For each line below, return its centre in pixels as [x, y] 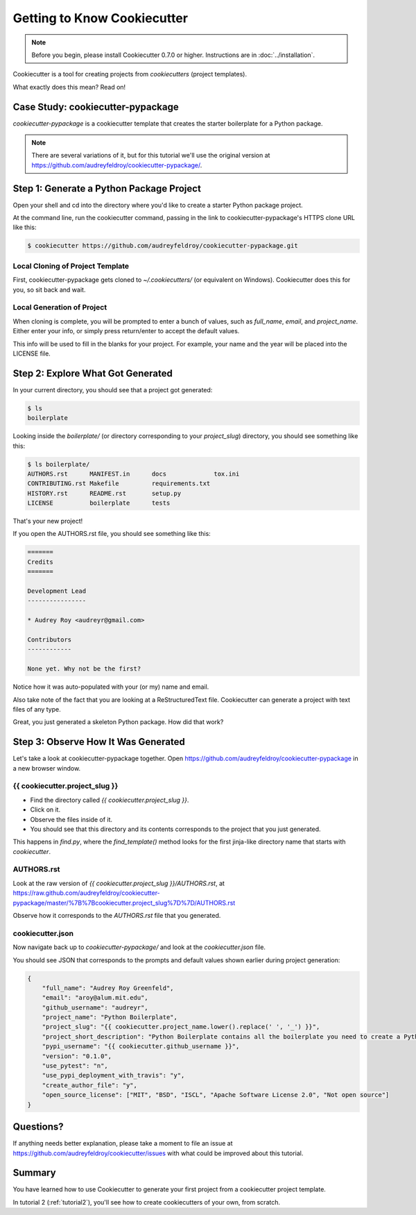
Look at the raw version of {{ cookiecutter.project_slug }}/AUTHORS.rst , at [119, 883]
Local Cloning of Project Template [71, 266]
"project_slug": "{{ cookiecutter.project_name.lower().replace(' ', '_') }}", [181, 1027]
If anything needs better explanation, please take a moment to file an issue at [123, 1143]
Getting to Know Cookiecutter [101, 18]
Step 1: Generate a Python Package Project [107, 188]
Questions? [38, 1127]
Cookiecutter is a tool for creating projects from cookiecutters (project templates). [130, 74]
